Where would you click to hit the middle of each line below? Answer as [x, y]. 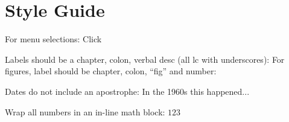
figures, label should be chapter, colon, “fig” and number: [111, 71]
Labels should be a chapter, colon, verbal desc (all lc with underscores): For [145, 59]
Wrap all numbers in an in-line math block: [85, 111]
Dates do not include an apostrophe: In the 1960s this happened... [127, 91]
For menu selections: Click [53, 39]
